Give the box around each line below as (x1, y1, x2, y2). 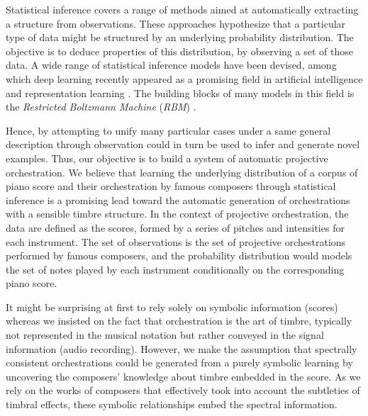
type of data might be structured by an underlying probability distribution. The (6, 30, 354, 45)
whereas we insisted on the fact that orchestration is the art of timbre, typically (6, 313, 352, 328)
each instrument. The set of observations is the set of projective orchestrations (6, 234, 346, 249)
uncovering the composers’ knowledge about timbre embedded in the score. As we (6, 369, 361, 383)
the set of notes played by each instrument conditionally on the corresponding (6, 262, 345, 276)
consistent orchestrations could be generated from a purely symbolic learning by (6, 355, 353, 370)
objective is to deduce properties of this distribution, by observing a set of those (6, 43, 353, 58)
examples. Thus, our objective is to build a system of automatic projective (6, 150, 328, 165)
